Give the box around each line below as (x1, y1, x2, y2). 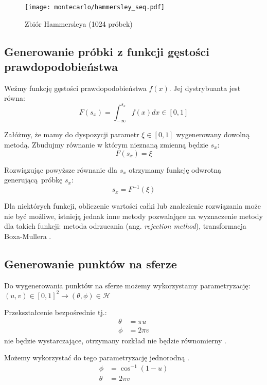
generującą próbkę (4, 174, 63, 185)
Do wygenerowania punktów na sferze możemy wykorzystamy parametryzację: (4, 280, 251, 290)
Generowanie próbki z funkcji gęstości (4, 43, 209, 59)
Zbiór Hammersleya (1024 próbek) (25, 18, 133, 29)
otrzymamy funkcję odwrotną (129, 164, 222, 175)
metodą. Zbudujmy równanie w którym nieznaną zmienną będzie (4, 139, 208, 150)
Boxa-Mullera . (4, 230, 51, 241)
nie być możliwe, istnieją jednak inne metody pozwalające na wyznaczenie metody (4, 210, 263, 221)
